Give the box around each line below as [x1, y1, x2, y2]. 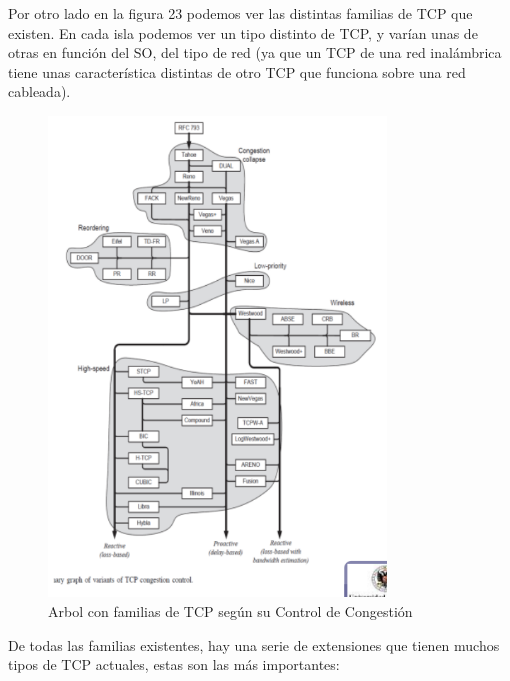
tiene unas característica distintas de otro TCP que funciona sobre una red [8, 61, 466, 82]
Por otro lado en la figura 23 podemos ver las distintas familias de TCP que [8, 3, 473, 23]
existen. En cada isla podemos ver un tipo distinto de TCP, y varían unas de [8, 22, 478, 43]
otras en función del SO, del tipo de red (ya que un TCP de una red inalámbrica [8, 42, 502, 63]
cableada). [8, 81, 71, 102]
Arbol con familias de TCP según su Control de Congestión [48, 601, 413, 622]
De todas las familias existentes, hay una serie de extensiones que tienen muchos [8, 634, 500, 655]
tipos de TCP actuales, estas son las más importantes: [8, 654, 340, 675]
